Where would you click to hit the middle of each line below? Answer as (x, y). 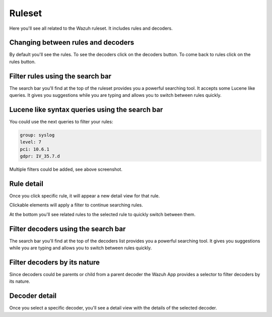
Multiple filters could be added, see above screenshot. (66, 170)
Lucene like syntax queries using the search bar (86, 109)
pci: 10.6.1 (35, 149)
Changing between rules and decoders (72, 43)
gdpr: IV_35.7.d (40, 156)
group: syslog (37, 135)
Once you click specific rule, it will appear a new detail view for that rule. (85, 196)
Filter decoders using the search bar (67, 229)
